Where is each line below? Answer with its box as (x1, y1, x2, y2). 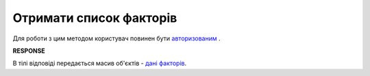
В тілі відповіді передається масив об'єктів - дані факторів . (12, 59, 187, 68)
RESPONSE (12, 47, 46, 55)
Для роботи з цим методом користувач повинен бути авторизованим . (12, 34, 221, 42)
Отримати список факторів (12, 10, 177, 25)
